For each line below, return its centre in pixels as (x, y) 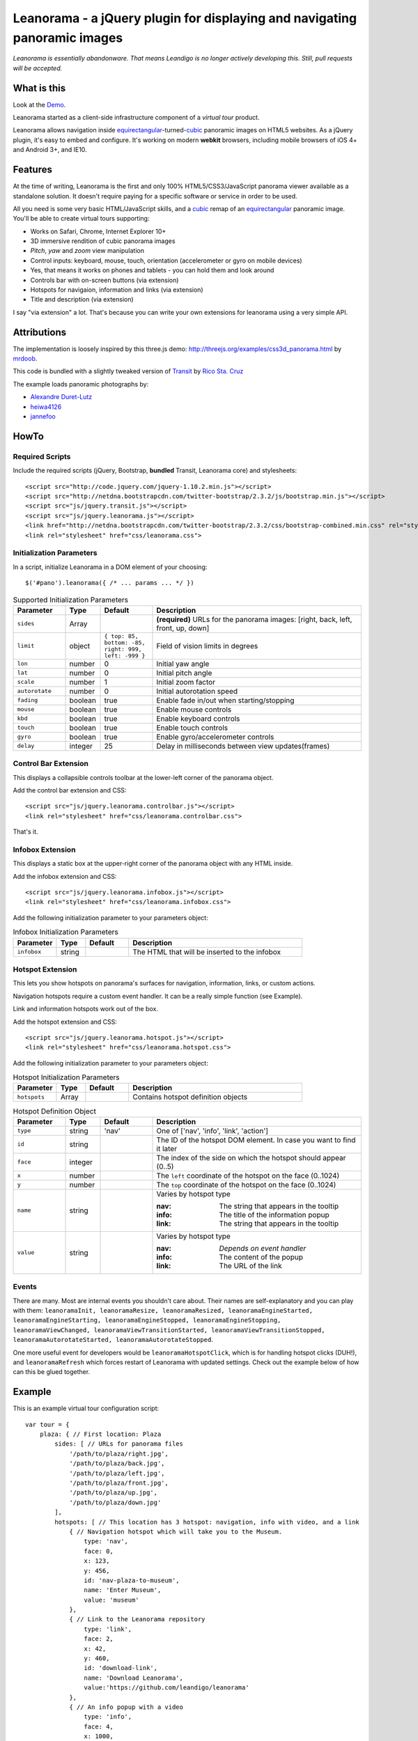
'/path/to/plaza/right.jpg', (119, 1453)
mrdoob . (25, 359)
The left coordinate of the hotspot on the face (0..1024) (248, 1176)
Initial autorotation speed (197, 691)
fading (28, 700)
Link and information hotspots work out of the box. (85, 1009)
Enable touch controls (192, 728)
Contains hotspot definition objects (190, 1097)
